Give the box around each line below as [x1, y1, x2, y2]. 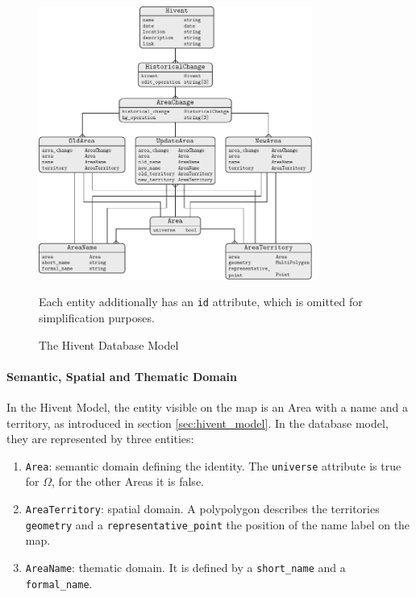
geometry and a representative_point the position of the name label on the [25, 516, 410, 533]
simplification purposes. [39, 309, 155, 325]
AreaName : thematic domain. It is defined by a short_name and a [25, 558, 346, 575]
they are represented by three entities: [6, 430, 194, 447]
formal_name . [25, 574, 93, 591]
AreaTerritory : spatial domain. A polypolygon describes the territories [25, 500, 380, 516]
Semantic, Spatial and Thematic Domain [6, 367, 237, 384]
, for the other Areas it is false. [52, 473, 204, 490]
